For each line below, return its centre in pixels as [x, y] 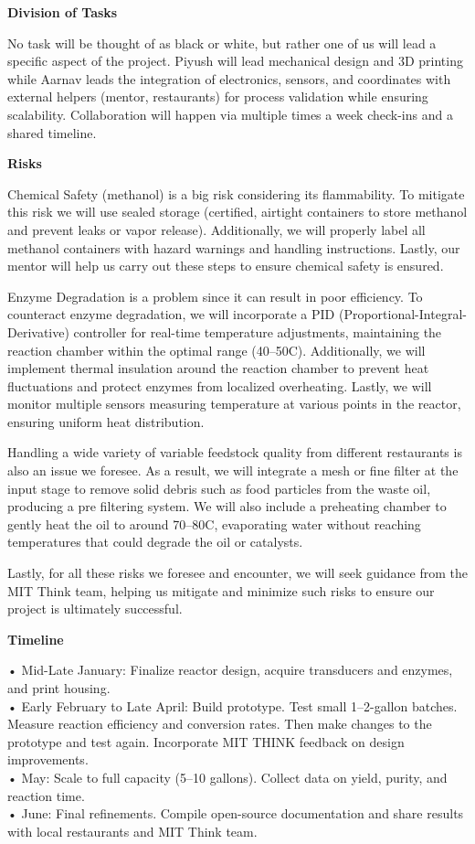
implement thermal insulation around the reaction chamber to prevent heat [218, 368]
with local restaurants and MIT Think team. [132, 831]
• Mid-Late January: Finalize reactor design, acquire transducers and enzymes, [230, 670]
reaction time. [46, 795]
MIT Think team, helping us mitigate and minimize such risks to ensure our [221, 590]
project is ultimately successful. [95, 609]
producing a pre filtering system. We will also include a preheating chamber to [227, 506]
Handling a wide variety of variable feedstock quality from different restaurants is [235, 452]
